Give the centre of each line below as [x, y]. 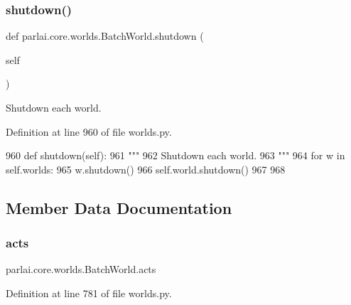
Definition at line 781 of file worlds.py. [89, 293]
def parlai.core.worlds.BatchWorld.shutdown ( [105, 36]
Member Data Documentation [119, 207]
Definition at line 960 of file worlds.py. [89, 131]
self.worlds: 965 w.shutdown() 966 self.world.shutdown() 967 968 [146, 169]
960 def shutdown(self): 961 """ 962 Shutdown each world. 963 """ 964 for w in [175, 155]
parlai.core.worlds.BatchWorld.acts [81, 269]
